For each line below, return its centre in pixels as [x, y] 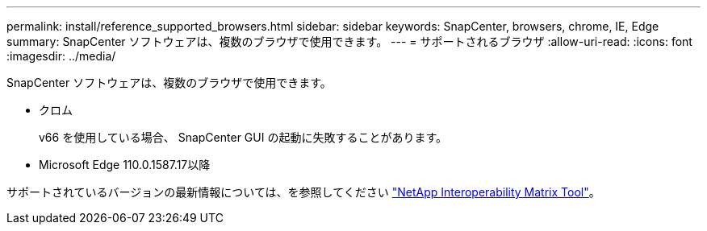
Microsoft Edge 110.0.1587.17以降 [125, 165]
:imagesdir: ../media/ [61, 56]
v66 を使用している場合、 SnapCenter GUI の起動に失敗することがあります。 [243, 137]
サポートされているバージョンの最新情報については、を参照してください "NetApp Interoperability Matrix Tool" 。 [303, 192]
